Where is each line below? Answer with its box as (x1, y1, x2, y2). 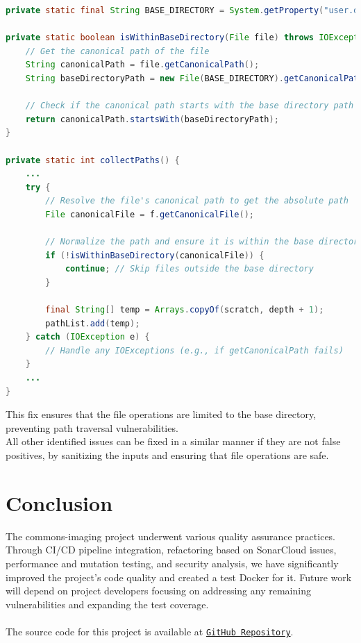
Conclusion (6, 488, 113, 517)
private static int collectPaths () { (6, 155, 180, 165)
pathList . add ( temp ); (45, 318, 140, 328)
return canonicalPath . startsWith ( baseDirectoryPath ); (25, 114, 279, 124)
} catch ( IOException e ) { (25, 332, 150, 342)
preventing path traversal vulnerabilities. (6, 420, 178, 435)
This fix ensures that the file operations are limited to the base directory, (6, 407, 317, 421)
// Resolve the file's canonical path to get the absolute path (45, 196, 349, 206)
